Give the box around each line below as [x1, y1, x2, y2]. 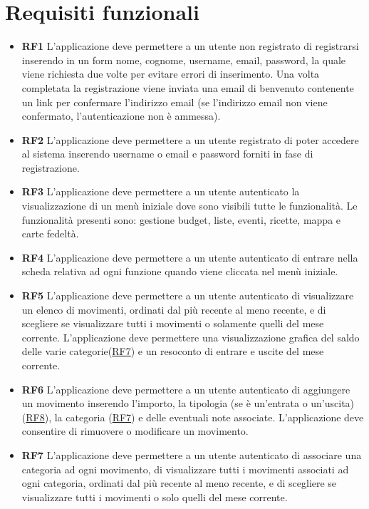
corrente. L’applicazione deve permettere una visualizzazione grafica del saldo [21, 329, 360, 344]
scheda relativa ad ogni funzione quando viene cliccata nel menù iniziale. [21, 264, 338, 279]
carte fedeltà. [21, 226, 79, 241]
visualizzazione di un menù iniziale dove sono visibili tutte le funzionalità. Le [21, 198, 358, 213]
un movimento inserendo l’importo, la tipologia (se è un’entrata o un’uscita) [21, 396, 355, 411]
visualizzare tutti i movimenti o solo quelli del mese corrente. [21, 489, 288, 504]
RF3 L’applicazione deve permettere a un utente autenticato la [21, 184, 300, 199]
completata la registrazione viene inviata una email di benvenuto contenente [21, 80, 354, 95]
